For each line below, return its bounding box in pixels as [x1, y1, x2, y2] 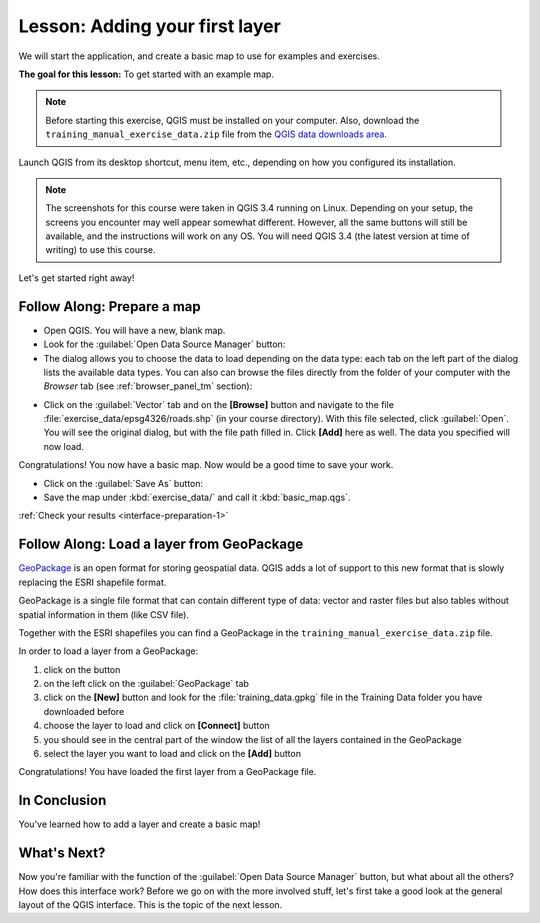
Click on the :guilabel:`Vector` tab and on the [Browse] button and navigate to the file [43, 398, 395, 410]
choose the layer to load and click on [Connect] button [43, 720, 270, 732]
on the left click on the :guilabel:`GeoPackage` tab [43, 678, 250, 690]
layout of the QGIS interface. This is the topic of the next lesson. [18, 899, 283, 911]
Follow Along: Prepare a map [18, 298, 202, 315]
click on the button [43, 663, 121, 675]
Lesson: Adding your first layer [18, 15, 282, 37]
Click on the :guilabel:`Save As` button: [43, 477, 204, 489]
